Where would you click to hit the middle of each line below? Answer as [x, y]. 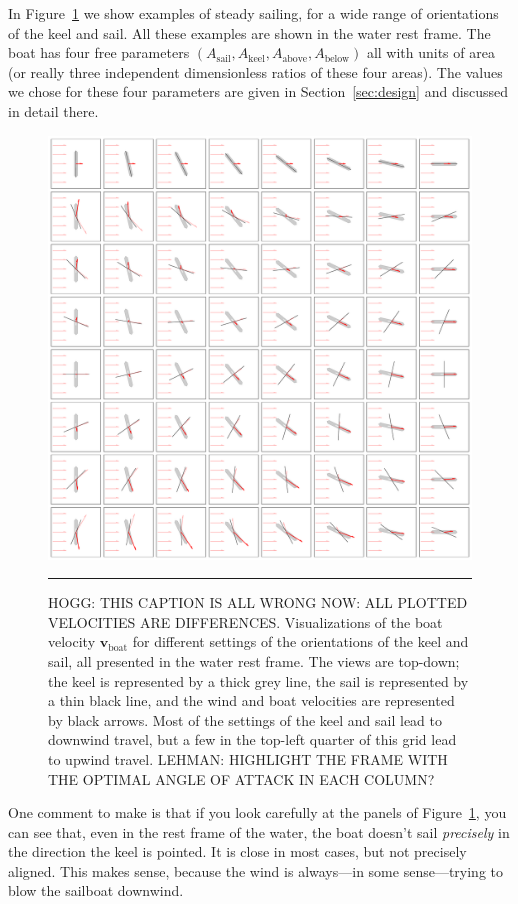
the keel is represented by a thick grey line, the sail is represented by [258, 680]
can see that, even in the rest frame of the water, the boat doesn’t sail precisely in [259, 831]
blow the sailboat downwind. [96, 890]
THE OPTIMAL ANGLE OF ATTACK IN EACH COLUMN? [241, 778]
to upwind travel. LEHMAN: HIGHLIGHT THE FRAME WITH [248, 758]
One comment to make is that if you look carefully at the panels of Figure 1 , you [257, 812]
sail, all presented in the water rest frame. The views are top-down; [254, 660]
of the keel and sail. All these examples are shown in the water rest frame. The [249, 32]
